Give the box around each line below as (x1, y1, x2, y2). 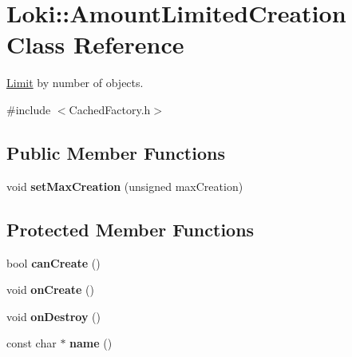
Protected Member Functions (6, 216, 255, 241)
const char (6, 335, 57, 351)
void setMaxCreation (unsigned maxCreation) (6, 177, 243, 194)
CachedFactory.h (69, 101, 151, 117)
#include (6, 101, 51, 117)
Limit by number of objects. (6, 74, 144, 91)
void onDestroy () (6, 307, 101, 324)
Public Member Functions (6, 140, 225, 165)
